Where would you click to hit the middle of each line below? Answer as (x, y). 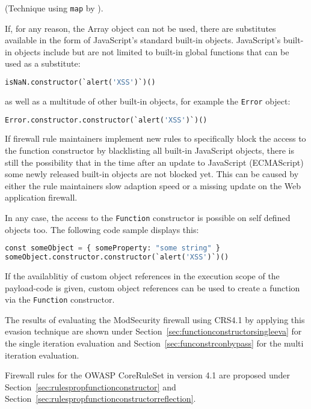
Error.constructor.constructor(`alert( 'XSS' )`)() (106, 120)
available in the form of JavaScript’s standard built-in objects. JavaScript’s (143, 40)
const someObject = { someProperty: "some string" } (112, 248)
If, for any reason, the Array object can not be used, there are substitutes (140, 28)
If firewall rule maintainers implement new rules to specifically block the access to (155, 138)
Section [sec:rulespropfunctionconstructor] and (91, 386)
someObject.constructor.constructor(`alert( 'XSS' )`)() (117, 257)
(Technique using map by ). (54, 8)
